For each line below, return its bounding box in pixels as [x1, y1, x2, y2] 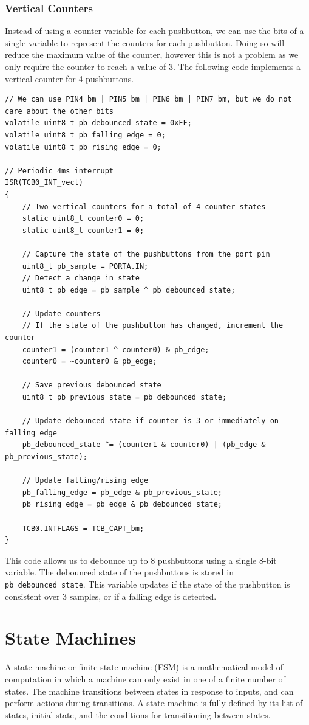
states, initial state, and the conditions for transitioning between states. [5, 708, 271, 721]
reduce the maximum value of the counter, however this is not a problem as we [5, 48, 299, 61]
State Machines [5, 625, 136, 650]
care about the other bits [5, 106, 114, 116]
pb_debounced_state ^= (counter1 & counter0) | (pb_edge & [22, 440, 266, 449]
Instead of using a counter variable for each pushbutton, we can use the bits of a [5, 24, 304, 37]
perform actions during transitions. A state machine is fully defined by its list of [5, 696, 303, 709]
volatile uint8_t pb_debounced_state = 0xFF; [5, 119, 192, 128]
